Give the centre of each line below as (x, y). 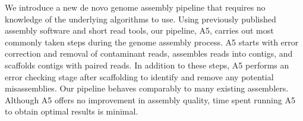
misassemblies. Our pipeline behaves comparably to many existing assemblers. (147, 88)
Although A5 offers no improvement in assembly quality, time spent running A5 (150, 99)
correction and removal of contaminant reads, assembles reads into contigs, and (149, 53)
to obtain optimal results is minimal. (72, 111)
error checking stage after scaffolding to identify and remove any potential (139, 76)
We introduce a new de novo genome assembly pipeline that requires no (135, 7)
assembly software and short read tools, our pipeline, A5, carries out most (139, 30)
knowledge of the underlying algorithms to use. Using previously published (141, 19)
